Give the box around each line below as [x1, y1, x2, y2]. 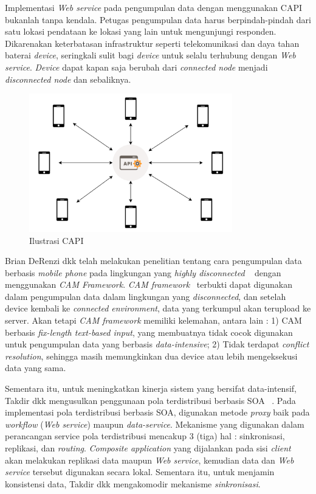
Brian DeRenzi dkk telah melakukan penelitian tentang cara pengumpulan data [5, 254, 302, 267]
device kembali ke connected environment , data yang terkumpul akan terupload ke [5, 302, 311, 315]
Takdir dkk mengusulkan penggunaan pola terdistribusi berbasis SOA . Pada [5, 394, 296, 406]
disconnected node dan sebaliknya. [5, 72, 131, 85]
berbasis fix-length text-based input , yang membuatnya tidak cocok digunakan [5, 325, 293, 338]
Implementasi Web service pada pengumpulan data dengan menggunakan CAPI [5, 1, 302, 13]
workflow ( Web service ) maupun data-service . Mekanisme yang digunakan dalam [5, 417, 304, 430]
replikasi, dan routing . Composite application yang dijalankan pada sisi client [5, 442, 291, 454]
